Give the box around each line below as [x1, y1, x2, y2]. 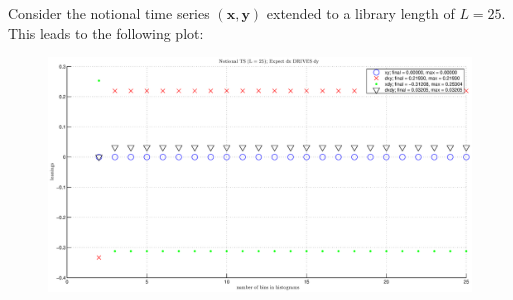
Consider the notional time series [8, 3, 210, 23]
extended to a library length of [266, 3, 455, 23]
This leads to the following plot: [8, 22, 204, 43]
